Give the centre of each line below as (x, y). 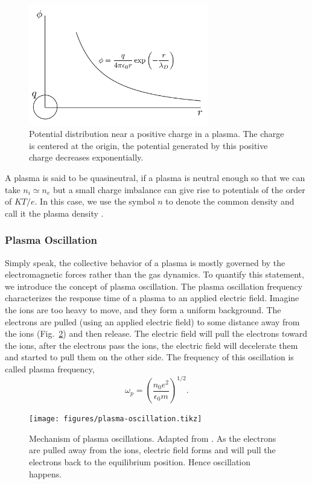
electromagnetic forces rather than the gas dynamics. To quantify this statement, (154, 274)
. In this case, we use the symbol (95, 201)
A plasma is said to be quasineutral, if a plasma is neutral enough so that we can (155, 178)
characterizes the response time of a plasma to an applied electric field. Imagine (152, 298)
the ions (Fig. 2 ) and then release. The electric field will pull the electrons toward (156, 333)
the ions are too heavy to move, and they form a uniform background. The (143, 310)
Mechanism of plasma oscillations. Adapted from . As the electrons (153, 438)
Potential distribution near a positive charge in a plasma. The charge (157, 134)
